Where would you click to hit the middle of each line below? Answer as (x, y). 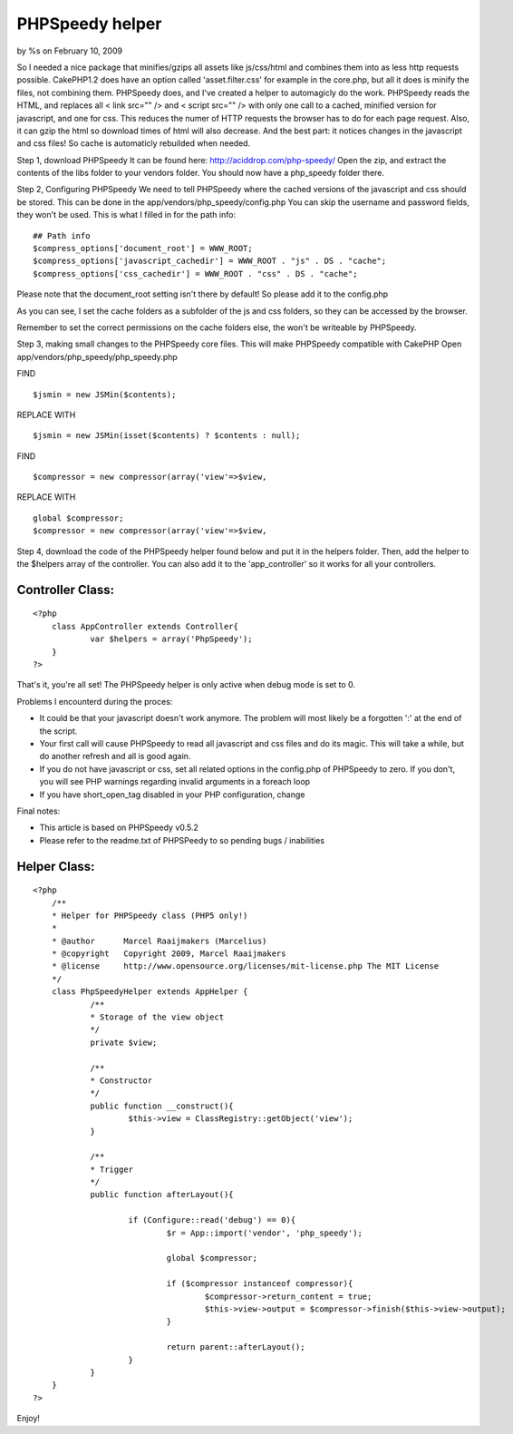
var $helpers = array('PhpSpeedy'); (171, 639)
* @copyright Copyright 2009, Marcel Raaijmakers (169, 954)
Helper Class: (56, 866)
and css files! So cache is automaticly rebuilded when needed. (134, 143)
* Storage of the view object (157, 1017)
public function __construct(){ (162, 1106)
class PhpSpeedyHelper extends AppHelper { (150, 992)
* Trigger (112, 1169)
